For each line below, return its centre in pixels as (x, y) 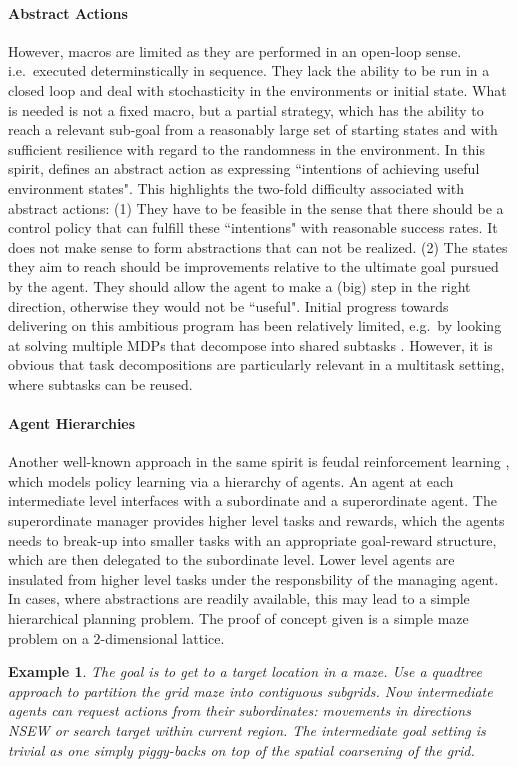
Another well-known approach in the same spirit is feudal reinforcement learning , (259, 461)
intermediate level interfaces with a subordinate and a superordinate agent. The (252, 500)
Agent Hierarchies (72, 423)
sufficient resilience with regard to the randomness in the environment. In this (246, 148)
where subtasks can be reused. (100, 383)
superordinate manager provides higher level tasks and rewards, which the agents (256, 520)
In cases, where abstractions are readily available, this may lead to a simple (239, 598)
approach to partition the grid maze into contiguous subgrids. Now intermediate (250, 690)
